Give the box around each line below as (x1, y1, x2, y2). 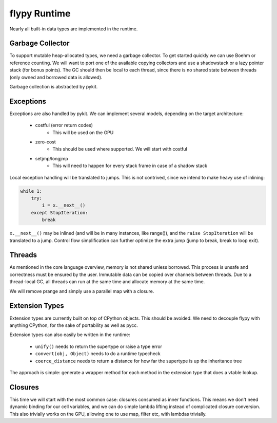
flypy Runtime (9, 8, 71, 19)
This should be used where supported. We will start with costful (52, 146, 187, 152)
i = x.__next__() (42, 203, 86, 208)
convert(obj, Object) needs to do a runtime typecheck (35, 351, 161, 357)
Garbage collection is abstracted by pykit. (9, 84, 98, 90)
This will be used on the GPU (52, 129, 114, 136)
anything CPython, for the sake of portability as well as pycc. (9, 322, 138, 328)
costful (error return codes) (35, 122, 93, 128)
